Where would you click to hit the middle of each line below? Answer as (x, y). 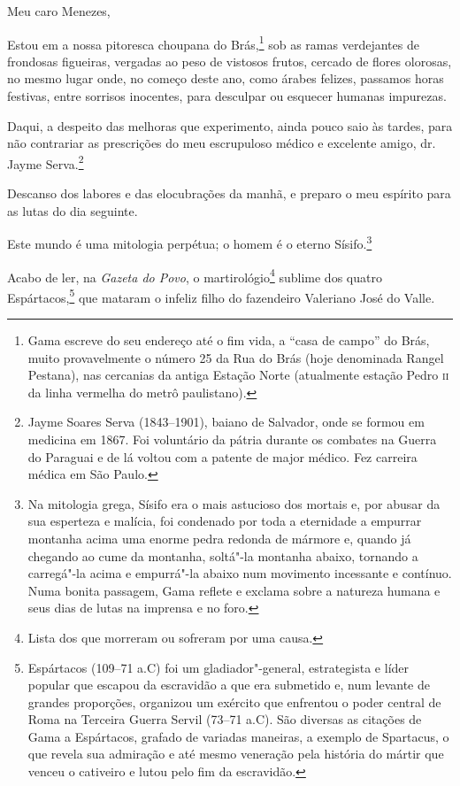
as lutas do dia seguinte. (73, 210)
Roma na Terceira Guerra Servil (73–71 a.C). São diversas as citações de (225, 719)
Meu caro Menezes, (59, 11)
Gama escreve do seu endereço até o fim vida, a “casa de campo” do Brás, (229, 340)
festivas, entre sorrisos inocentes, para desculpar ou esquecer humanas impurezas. (227, 96)
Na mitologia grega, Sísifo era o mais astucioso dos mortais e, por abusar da (234, 503)
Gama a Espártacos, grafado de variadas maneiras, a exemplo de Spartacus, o (238, 736)
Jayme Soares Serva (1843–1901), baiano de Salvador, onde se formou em (226, 422)
